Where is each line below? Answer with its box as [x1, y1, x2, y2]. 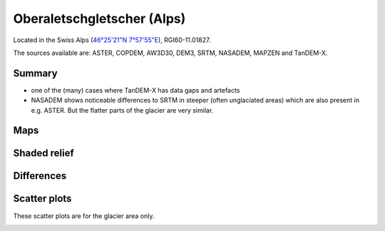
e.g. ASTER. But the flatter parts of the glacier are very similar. [31, 106, 214, 114]
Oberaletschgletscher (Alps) [13, 11, 186, 26]
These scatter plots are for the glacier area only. [13, 211, 155, 220]
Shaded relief [13, 147, 74, 160]
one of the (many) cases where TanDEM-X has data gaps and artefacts [31, 86, 240, 94]
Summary [13, 67, 58, 79]
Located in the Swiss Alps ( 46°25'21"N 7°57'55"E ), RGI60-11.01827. [13, 36, 211, 44]
